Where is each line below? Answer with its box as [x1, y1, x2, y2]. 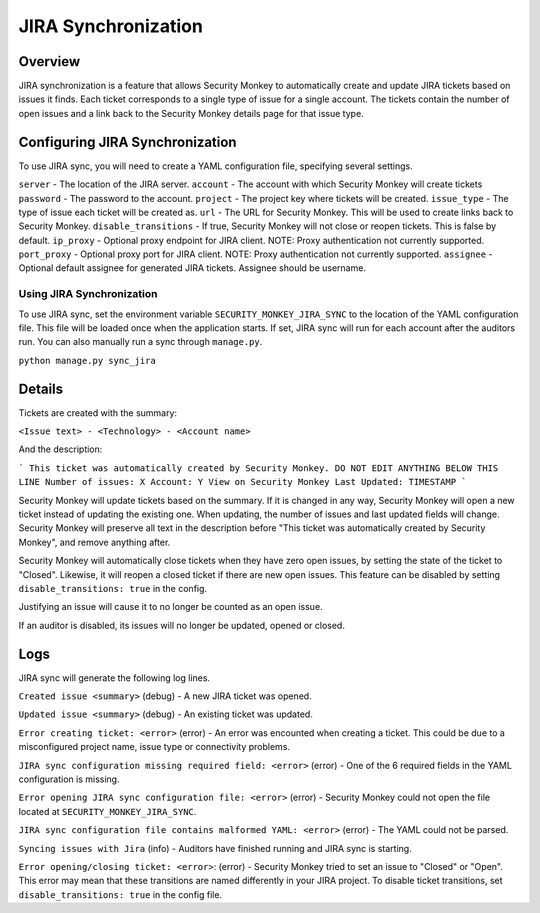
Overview [18, 53, 81, 70]
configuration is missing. [18, 773, 120, 785]
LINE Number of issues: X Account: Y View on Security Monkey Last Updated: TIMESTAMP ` [18, 476, 467, 488]
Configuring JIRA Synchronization [18, 133, 237, 150]
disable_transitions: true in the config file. [18, 888, 223, 900]
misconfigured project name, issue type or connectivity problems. [18, 741, 290, 753]
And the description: [18, 443, 103, 455]
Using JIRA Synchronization [18, 287, 158, 301]
